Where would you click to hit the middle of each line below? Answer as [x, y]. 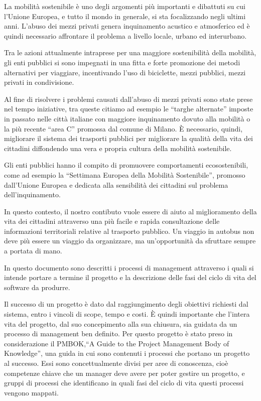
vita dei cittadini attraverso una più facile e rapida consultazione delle [112, 221]
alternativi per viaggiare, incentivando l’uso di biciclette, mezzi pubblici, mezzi [125, 72]
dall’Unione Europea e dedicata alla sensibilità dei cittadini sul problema [116, 184]
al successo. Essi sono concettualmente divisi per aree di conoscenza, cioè [116, 363]
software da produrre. [37, 287]
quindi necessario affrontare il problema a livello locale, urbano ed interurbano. [125, 35]
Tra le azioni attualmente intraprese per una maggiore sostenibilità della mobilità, [130, 52]
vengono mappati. [31, 392]
